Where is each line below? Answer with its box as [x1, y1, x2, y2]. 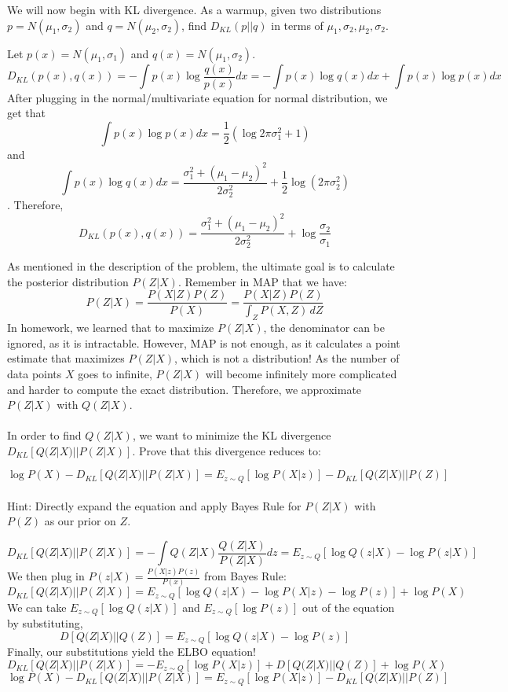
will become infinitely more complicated [205, 365, 397, 381]
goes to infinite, [78, 365, 152, 381]
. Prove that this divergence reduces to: [132, 442, 321, 458]
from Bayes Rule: [204, 568, 287, 584]
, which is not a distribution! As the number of [174, 350, 400, 366]
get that [7, 105, 46, 121]
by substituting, [7, 615, 83, 631]
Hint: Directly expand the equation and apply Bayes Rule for [7, 497, 302, 513]
